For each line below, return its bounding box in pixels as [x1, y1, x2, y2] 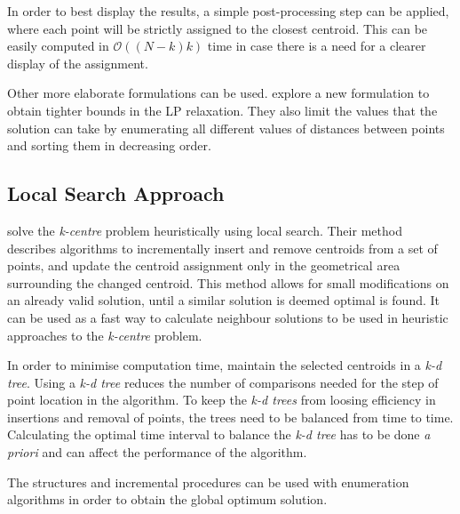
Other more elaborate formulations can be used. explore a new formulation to [7, 84, 430, 102]
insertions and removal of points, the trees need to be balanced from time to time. [7, 407, 454, 426]
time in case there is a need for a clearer [207, 36, 426, 55]
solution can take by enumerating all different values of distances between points [7, 118, 445, 137]
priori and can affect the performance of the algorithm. [7, 443, 307, 462]
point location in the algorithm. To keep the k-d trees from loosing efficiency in [7, 390, 436, 409]
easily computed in [7, 36, 109, 55]
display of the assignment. [7, 53, 148, 72]
